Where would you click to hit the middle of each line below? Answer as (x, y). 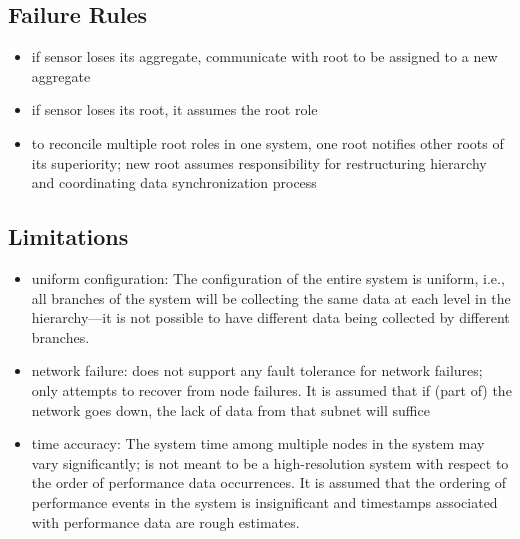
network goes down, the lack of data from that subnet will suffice (230, 409)
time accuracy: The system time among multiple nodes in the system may (258, 443)
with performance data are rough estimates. (165, 521)
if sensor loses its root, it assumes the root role (174, 109)
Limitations (68, 236)
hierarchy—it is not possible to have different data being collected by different (270, 317)
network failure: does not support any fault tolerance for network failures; (257, 370)
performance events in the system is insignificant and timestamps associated (264, 501)
